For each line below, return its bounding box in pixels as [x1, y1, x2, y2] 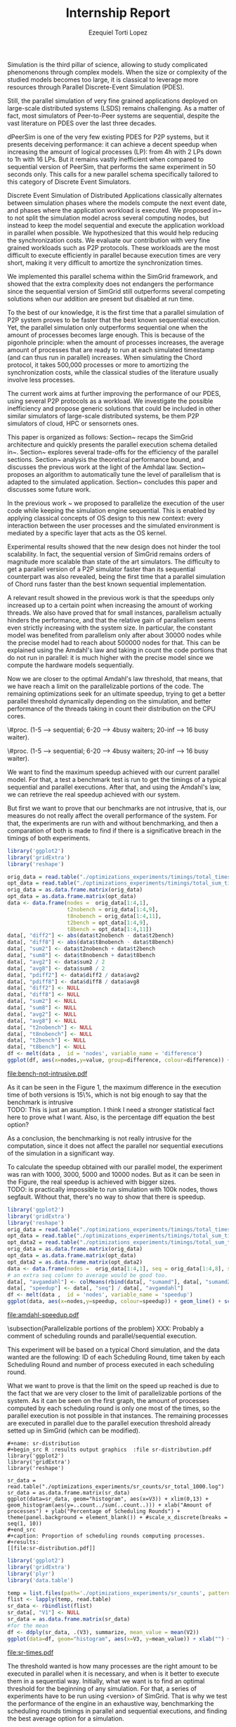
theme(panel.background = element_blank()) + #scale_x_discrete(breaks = [7, 1514, 228, 1521]
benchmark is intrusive [7, 1097, 74, 1106]
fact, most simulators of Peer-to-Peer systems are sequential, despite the [7, 111, 220, 120]
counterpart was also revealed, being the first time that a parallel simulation [7, 572, 226, 580]
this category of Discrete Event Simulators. [7, 177, 131, 186]
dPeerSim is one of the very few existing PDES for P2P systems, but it [7, 132, 209, 141]
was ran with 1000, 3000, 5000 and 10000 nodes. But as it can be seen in [7, 1170, 221, 1178]
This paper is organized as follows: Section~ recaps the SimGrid [7, 432, 193, 441]
